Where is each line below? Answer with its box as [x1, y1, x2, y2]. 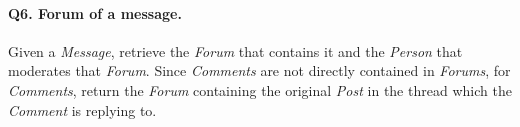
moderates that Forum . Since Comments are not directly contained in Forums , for [8, 60, 511, 81]
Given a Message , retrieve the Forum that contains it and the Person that [8, 40, 463, 61]
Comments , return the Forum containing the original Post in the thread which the [8, 79, 512, 100]
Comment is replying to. [8, 99, 157, 120]
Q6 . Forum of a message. [8, 2, 182, 23]
